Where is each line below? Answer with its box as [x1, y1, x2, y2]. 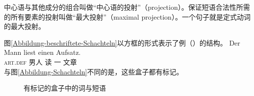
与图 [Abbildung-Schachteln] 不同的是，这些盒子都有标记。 [4, 66, 183, 76]
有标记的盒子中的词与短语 [24, 83, 106, 93]
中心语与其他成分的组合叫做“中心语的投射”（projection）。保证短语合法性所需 [4, 2, 250, 12]
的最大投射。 [4, 21, 45, 31]
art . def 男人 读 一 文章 [4, 56, 77, 67]
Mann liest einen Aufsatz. [4, 47, 81, 57]
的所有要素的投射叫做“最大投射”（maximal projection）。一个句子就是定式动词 [4, 11, 251, 22]
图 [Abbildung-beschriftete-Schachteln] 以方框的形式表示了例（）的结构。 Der [4, 37, 240, 48]
